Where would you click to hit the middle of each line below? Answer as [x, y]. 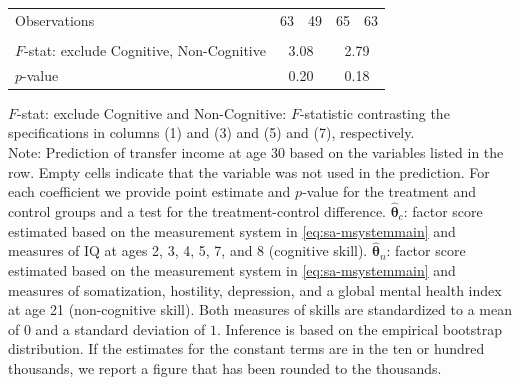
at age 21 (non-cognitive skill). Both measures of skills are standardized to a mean [260, 309]
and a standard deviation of [120, 328]
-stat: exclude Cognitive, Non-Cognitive [145, 49]
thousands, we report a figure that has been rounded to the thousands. [225, 367]
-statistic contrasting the [374, 112]
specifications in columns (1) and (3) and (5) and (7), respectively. [211, 132]
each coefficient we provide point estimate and [149, 191]
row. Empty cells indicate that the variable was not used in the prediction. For [249, 171]
